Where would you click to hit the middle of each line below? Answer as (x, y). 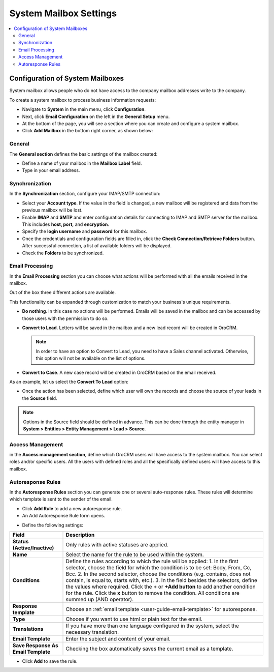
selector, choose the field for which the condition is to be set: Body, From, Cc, (159, 567)
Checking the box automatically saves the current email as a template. (149, 649)
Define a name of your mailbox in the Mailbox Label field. (82, 163)
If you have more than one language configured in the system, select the (152, 626)
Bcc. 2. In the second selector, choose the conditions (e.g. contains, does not (158, 574)
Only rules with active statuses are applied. (117, 544)
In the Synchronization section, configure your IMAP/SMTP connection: (85, 194)
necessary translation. (92, 632)
